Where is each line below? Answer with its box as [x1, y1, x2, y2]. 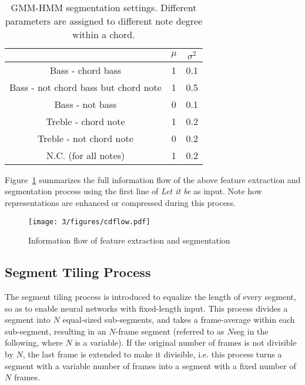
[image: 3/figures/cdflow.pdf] [28, 217, 150, 226]
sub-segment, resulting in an [5, 325, 106, 337]
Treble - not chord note [38, 131, 133, 145]
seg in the [233, 325, 269, 337]
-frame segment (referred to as [115, 325, 224, 337]
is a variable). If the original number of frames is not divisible [75, 336, 297, 349]
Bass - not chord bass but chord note [9, 80, 162, 94]
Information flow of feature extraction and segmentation [28, 234, 230, 246]
